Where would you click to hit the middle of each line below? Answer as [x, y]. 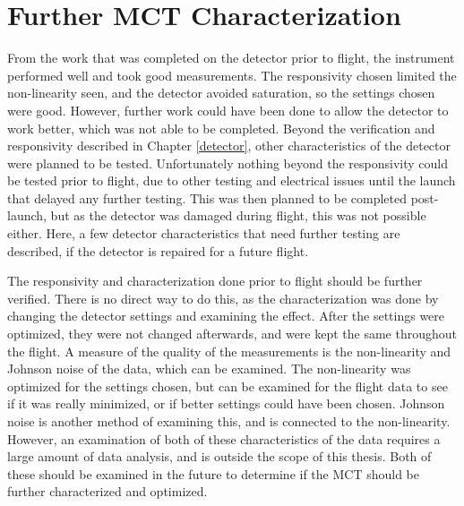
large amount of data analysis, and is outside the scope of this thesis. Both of [219, 456]
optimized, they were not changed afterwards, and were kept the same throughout [232, 334]
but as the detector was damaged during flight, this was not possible [238, 215]
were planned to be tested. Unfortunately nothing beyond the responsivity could [228, 163]
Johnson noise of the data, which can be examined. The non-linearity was [209, 369]
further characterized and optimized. [107, 491]
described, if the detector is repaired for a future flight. [158, 250]
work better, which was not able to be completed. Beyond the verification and [221, 128]
